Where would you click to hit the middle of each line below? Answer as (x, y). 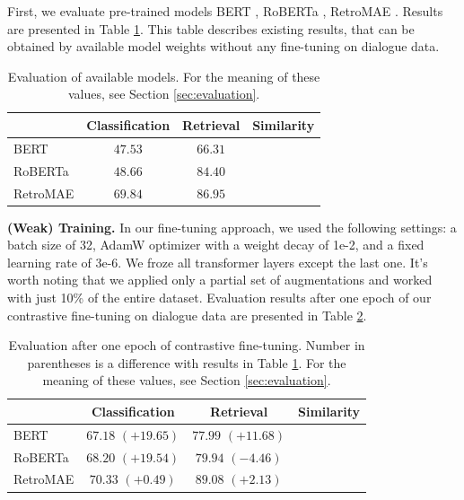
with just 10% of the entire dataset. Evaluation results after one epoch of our (219, 297)
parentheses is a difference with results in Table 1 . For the (187, 362)
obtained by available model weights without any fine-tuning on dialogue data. (223, 46)
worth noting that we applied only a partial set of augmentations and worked (220, 280)
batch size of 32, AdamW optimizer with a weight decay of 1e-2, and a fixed (216, 245)
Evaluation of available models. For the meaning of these (164, 76)
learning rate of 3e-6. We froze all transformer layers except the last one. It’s (218, 262)
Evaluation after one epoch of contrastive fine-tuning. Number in (187, 345)
